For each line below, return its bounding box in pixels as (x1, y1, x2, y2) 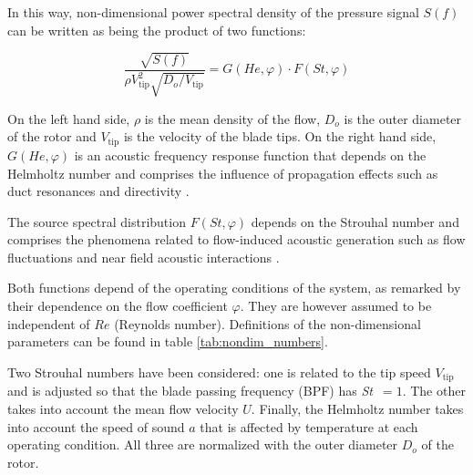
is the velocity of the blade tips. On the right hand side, (123, 127, 437, 146)
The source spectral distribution (7, 212, 186, 231)
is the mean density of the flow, (144, 108, 321, 128)
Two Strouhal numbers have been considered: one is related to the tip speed (7, 362, 431, 381)
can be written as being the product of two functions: (7, 20, 306, 39)
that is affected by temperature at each (200, 417, 418, 436)
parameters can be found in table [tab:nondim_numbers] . (7, 332, 328, 351)
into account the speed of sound (7, 417, 185, 436)
